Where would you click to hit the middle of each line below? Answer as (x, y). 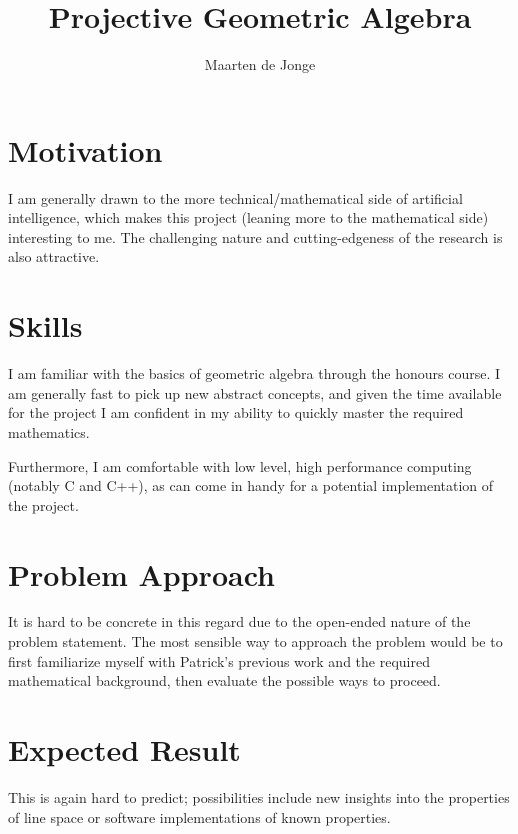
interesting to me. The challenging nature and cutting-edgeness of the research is (255, 236)
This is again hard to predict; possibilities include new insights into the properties (259, 796)
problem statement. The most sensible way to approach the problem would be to (255, 641)
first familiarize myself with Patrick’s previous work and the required (219, 660)
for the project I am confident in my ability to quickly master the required (236, 412)
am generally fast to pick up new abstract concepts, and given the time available (255, 392)
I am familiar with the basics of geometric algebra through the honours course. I (254, 373)
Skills (45, 325)
